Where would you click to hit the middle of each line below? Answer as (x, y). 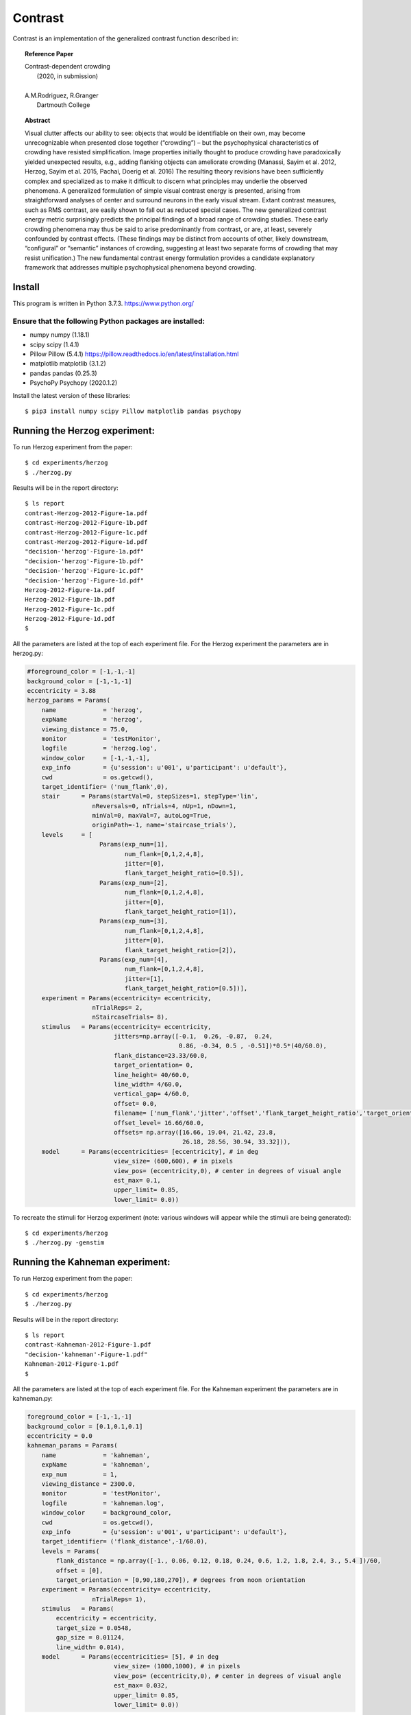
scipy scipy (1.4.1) (54, 344)
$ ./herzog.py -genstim (65, 1243)
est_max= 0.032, (141, 1686)
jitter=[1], (144, 979)
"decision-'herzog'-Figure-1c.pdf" (85, 571)
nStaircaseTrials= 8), (130, 1017)
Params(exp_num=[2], (134, 883)
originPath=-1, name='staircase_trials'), (164, 825)
